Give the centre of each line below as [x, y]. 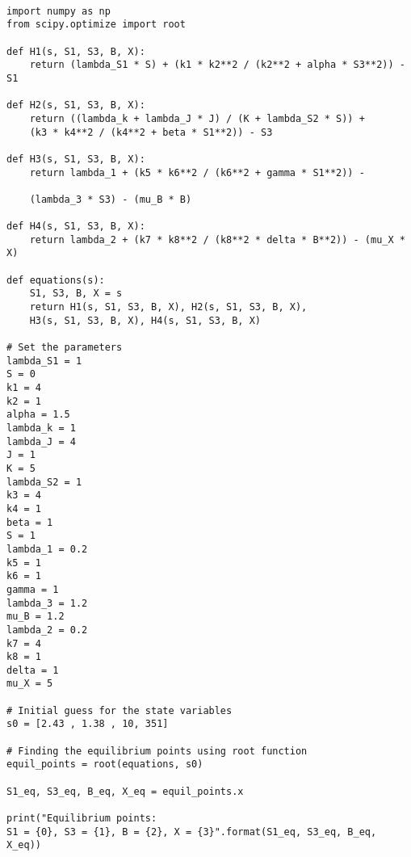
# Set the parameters [65, 348]
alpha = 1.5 [38, 415]
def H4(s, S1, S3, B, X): [76, 227]
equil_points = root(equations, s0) [105, 765]
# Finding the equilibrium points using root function [157, 751]
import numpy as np [59, 11]
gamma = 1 [33, 589]
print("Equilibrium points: [82, 819]
